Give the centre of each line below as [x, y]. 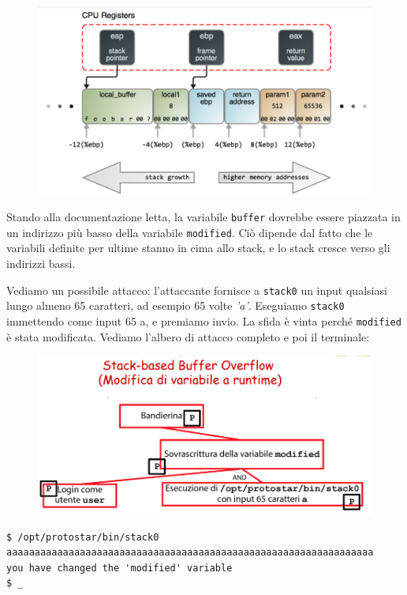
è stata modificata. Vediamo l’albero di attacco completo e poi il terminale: [188, 336]
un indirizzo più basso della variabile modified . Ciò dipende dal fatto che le [190, 232]
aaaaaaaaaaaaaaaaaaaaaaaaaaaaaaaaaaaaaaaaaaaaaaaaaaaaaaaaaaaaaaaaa [190, 553]
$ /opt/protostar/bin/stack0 [83, 537]
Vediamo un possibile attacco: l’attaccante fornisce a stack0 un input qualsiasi [197, 290]
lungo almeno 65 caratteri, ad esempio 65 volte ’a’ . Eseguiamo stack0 [175, 305]
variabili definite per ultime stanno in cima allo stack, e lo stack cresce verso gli [198, 248]
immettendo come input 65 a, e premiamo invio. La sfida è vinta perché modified [204, 320]
